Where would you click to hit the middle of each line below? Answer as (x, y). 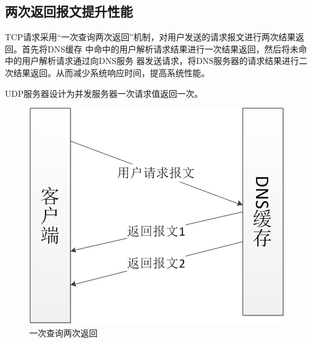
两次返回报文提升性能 (69, 11)
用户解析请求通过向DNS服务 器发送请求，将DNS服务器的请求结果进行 (160, 61)
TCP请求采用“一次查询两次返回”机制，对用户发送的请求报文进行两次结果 (150, 37)
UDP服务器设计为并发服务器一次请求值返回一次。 (104, 93)
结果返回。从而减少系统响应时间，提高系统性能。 (111, 72)
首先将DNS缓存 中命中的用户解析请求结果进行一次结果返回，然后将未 (160, 48)
